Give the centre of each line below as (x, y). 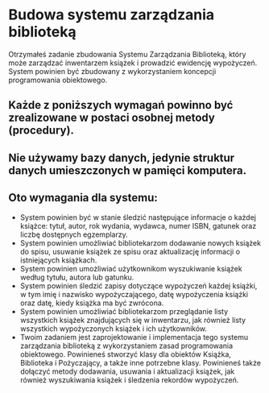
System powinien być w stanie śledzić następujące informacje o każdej (138, 217)
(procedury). (41, 130)
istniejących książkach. (58, 260)
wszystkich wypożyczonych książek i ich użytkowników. (114, 329)
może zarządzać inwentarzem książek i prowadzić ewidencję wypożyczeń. (133, 63)
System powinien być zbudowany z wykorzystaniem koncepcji (112, 71)
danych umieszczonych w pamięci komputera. (128, 170)
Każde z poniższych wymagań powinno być (121, 105)
